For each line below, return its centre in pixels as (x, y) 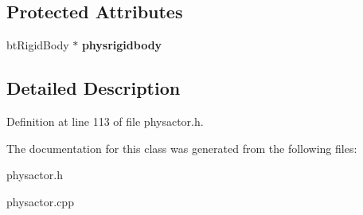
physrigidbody (122, 45)
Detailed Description (94, 88)
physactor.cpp (40, 201)
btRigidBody (38, 45)
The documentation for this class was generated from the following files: (182, 148)
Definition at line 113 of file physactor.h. (105, 121)
